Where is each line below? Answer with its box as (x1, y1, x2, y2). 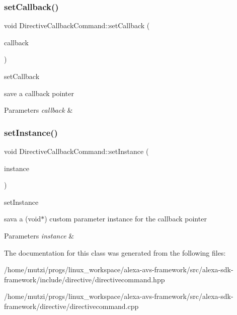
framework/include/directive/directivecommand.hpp (4, 274, 165, 284)
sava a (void (4, 213, 41, 224)
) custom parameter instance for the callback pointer (44, 213, 207, 224)
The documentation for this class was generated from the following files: (4, 247, 226, 258)
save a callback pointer (4, 88, 74, 98)
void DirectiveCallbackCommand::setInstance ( (4, 146, 149, 156)
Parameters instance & (4, 230, 74, 241)
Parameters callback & (4, 105, 73, 115)
